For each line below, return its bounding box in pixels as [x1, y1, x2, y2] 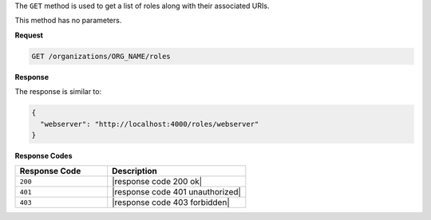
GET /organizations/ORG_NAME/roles [31, 52, 171, 61]
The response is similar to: [14, 87, 102, 96]
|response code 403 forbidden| [112, 197, 231, 208]
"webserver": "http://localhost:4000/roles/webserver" [40, 120, 259, 128]
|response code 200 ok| [112, 176, 203, 187]
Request [14, 30, 44, 40]
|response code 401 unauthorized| [112, 187, 241, 198]
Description [112, 166, 157, 177]
